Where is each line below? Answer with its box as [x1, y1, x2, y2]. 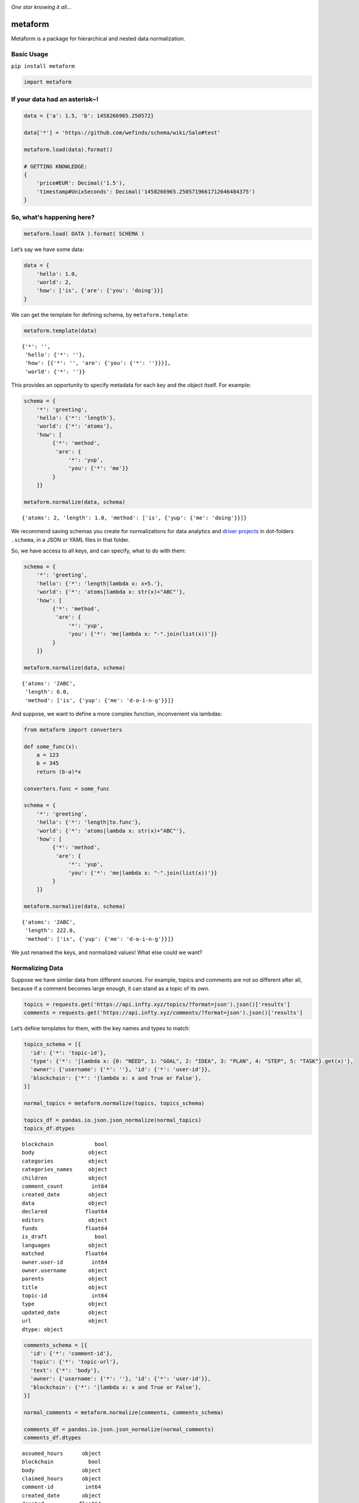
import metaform [23, 79, 72, 85]
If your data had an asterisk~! [11, 95, 99, 103]
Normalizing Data [11, 964, 63, 972]
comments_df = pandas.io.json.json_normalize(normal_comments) [23, 1425, 215, 1433]
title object [22, 1284, 108, 1291]
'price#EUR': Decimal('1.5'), [36, 180, 126, 186]
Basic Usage [11, 50, 49, 58]
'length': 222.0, [25, 927, 76, 934]
